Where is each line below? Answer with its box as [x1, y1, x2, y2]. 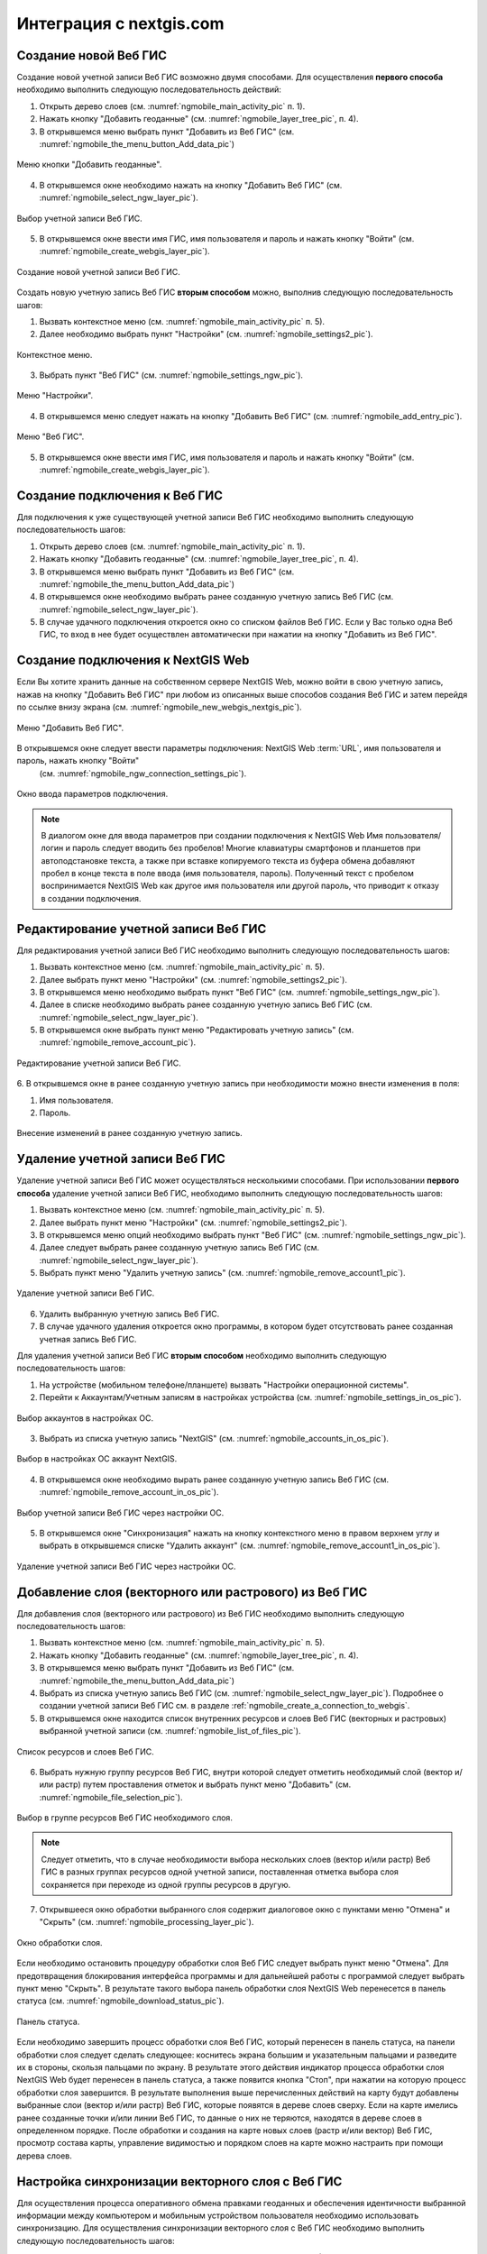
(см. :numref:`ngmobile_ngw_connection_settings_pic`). [39, 767, 247, 779]
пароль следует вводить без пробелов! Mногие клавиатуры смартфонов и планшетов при [72, 843, 421, 854]
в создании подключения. [41, 893, 142, 903]
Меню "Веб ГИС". [16, 431, 85, 442]
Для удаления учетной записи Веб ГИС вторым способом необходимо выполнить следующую [16, 1351, 387, 1361]
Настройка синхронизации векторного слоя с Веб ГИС [16, 2174, 343, 2189]
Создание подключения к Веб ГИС [16, 488, 224, 503]
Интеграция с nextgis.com [16, 14, 225, 33]
